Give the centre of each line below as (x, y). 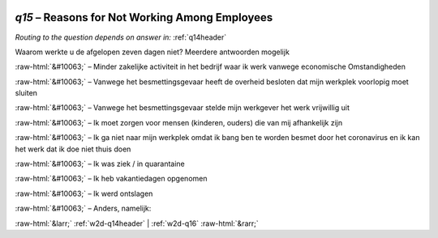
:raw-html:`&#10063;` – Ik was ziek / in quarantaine (100, 164)
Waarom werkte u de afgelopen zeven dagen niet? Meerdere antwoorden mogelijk (152, 52)
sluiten (26, 93)
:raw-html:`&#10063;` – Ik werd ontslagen (84, 193)
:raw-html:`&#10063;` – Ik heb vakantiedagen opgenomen (111, 179)
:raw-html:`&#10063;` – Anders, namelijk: (83, 208)
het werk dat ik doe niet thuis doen (73, 149)
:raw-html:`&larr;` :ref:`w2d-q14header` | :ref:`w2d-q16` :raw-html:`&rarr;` (137, 223)
